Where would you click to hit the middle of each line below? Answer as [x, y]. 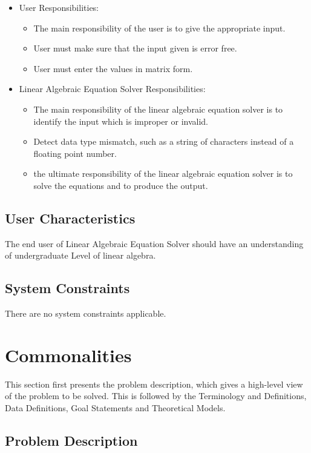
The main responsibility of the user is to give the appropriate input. [159, 28]
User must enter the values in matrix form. [113, 68]
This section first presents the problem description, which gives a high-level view [154, 384]
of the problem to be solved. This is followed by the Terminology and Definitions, [156, 396]
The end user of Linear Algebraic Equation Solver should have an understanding [154, 243]
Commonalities [68, 355]
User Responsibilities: [59, 7]
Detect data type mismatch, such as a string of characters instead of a [164, 141]
